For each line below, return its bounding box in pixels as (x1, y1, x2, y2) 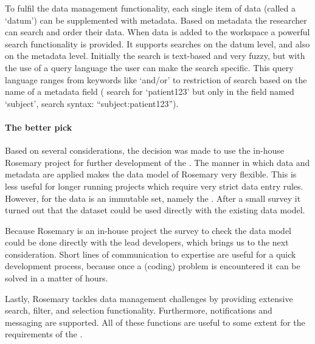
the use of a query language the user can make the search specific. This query (5, 61, 294, 74)
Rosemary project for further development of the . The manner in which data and (5, 156, 310, 168)
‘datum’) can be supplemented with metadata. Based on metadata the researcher (5, 13, 307, 26)
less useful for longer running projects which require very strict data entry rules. (5, 179, 303, 192)
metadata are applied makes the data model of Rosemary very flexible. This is (5, 168, 297, 181)
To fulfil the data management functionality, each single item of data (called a (5, 2, 296, 14)
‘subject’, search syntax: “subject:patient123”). (5, 97, 179, 109)
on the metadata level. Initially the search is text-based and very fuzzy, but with (5, 49, 305, 62)
